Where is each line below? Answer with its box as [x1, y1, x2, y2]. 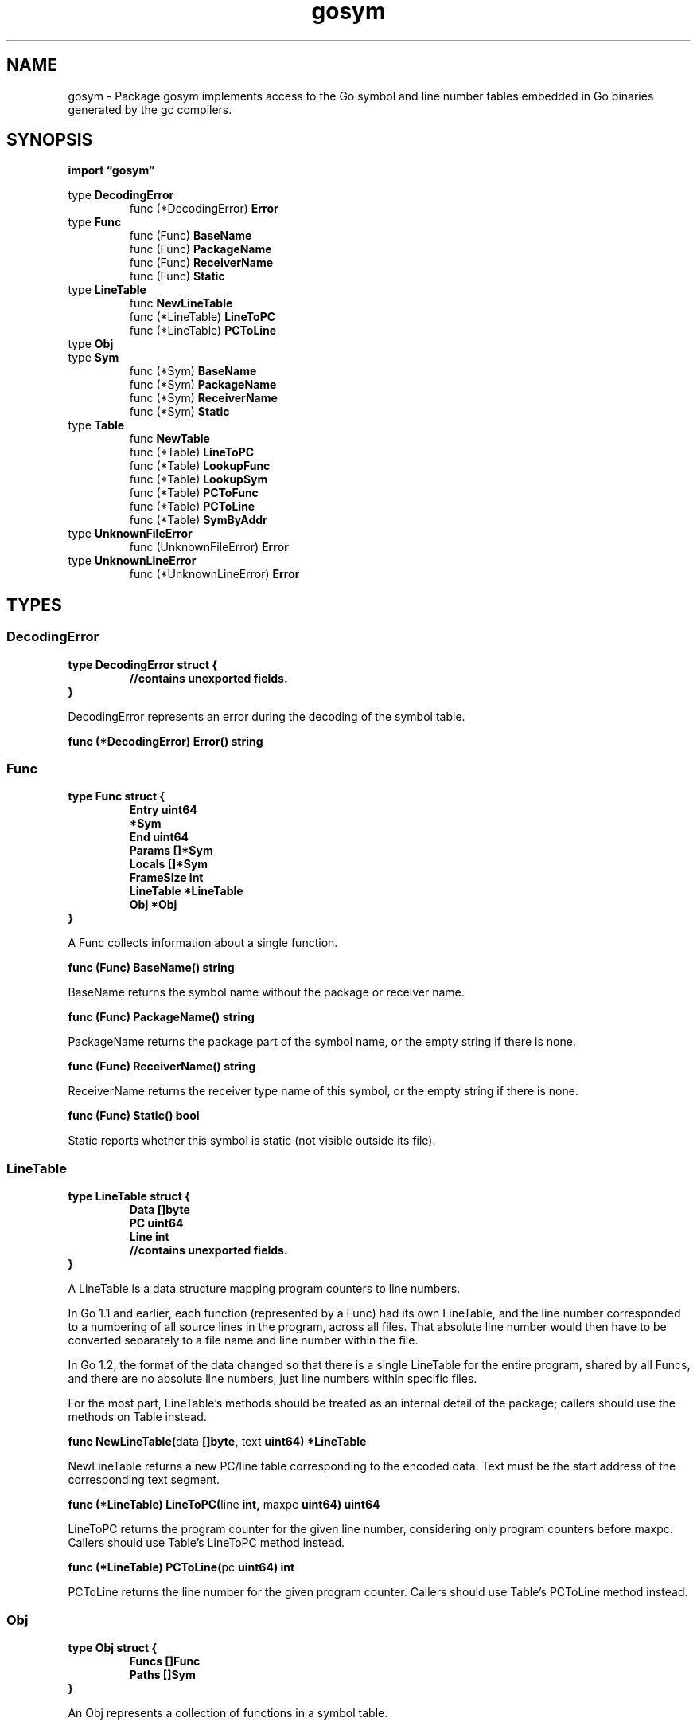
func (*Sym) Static [129, 405, 230, 419]
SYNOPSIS [6, 130, 93, 151]
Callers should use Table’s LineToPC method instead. [68, 1536, 345, 1550]
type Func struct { [68, 789, 165, 804]
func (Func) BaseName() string [68, 961, 235, 975]
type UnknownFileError [68, 526, 193, 541]
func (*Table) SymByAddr [129, 513, 267, 527]
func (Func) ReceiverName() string [68, 1059, 256, 1074]
